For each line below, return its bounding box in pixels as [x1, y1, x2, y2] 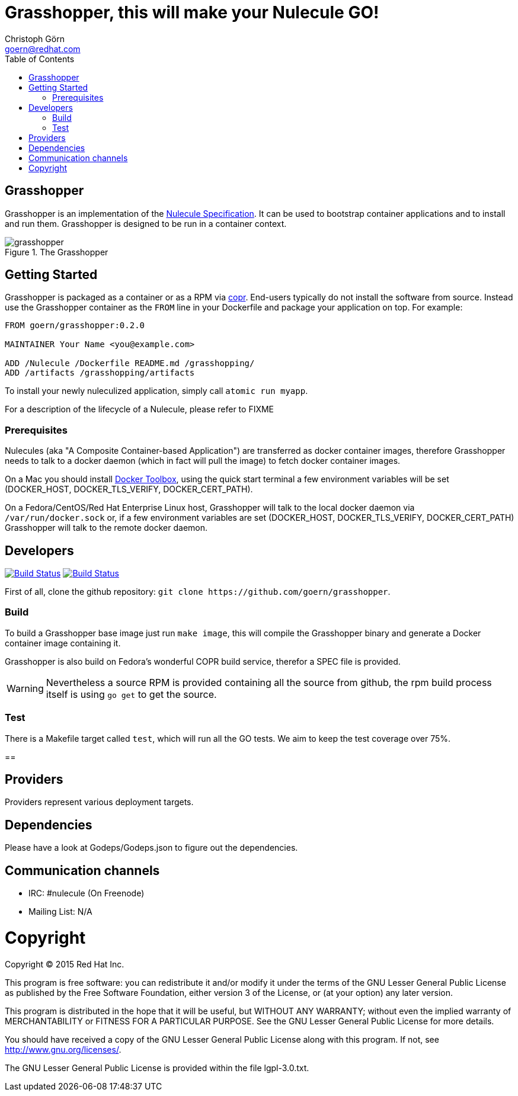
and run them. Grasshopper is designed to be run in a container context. [5, 218, 287, 229]
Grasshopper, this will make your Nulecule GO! [5, 2, 379, 23]
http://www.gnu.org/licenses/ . [5, 1044, 121, 1055]
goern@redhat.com [5, 43, 81, 54]
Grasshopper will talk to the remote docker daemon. [5, 523, 208, 533]
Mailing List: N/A [28, 906, 92, 917]
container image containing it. [5, 637, 121, 648]
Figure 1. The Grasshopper [5, 246, 108, 257]
